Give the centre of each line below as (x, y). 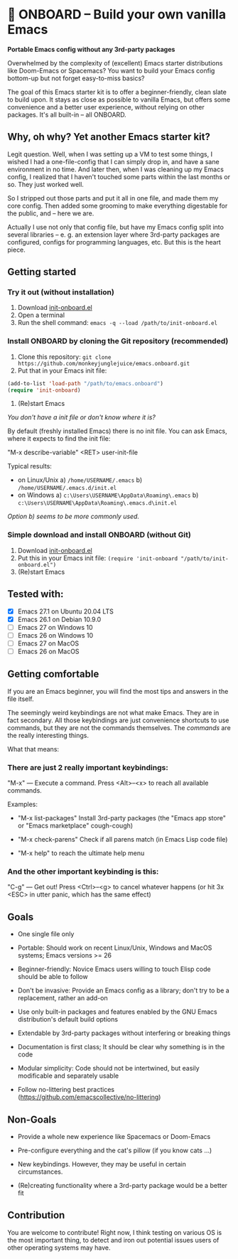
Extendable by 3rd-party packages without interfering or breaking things (124, 1033)
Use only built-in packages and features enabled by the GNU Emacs (118, 1012)
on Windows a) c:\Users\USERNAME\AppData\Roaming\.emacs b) (108, 495)
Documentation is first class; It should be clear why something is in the (121, 1047)
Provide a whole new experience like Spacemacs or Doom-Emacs (114, 1136)
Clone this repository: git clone (64, 357)
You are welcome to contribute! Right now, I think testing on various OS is (115, 1232)
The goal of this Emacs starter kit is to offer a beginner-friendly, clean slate (117, 92)
